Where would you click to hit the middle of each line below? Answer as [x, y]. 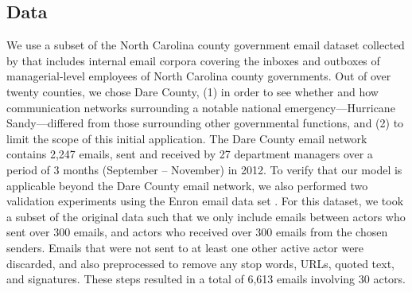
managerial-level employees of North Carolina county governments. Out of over [199, 76]
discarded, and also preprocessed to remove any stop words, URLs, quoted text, [200, 263]
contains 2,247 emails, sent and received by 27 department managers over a [190, 154]
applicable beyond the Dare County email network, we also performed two [187, 185]
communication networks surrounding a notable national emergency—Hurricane [201, 107]
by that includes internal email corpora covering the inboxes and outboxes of [193, 60]
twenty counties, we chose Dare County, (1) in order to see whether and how [192, 91]
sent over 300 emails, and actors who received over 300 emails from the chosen [197, 232]
